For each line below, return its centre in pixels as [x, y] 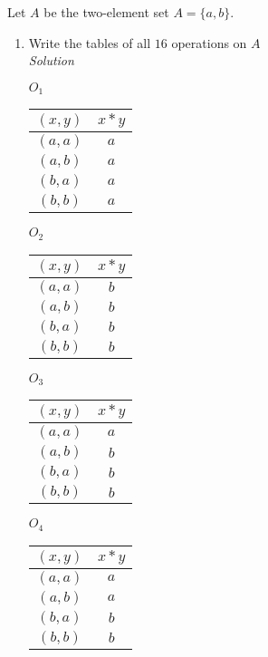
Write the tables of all [90, 42]
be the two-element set [106, 12]
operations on [209, 42]
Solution [51, 60]
